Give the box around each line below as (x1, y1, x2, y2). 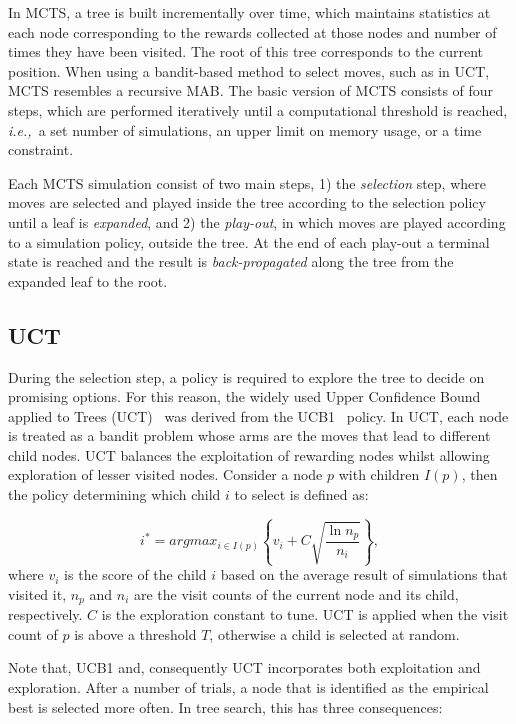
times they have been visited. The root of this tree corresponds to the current (8, 41, 484, 62)
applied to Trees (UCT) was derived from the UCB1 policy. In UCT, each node (8, 405, 509, 426)
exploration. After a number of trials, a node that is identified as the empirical (8, 677, 489, 697)
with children (338, 464, 420, 485)
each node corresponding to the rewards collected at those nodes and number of (8, 21, 497, 42)
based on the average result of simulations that (220, 564, 508, 585)
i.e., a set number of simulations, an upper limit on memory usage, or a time (8, 119, 482, 140)
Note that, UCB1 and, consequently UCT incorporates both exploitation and (8, 657, 481, 678)
